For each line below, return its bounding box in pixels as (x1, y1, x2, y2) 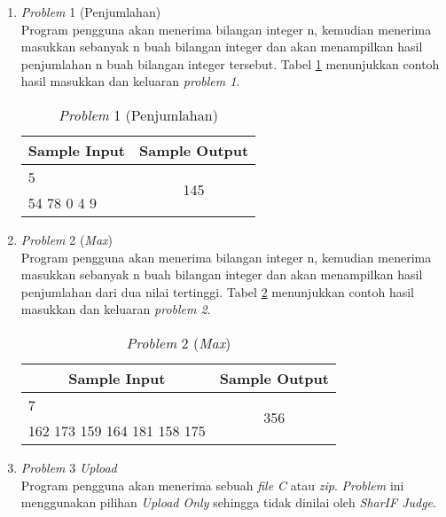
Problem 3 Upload (20, 458, 117, 476)
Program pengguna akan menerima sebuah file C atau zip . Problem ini (20, 475, 404, 494)
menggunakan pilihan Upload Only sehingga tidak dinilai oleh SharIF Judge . (20, 493, 436, 512)
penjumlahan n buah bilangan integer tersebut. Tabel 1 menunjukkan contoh (20, 54, 440, 73)
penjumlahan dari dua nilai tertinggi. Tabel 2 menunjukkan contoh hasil (20, 282, 415, 301)
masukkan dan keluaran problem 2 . (20, 300, 211, 318)
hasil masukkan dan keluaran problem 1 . (20, 72, 240, 90)
